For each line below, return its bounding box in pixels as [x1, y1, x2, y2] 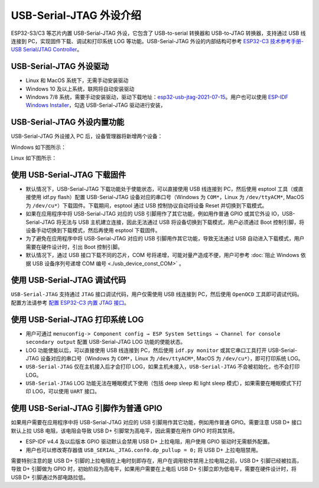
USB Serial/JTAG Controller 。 [11, 46, 83, 53]
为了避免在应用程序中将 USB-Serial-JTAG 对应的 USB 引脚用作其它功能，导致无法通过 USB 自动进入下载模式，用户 [25, 235, 305, 242]
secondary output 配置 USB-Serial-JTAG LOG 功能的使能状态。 [25, 339, 186, 346]
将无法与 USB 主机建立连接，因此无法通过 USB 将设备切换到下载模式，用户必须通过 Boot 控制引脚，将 [56, 219, 304, 226]
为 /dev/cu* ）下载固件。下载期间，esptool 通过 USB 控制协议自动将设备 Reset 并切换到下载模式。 [25, 201, 268, 209]
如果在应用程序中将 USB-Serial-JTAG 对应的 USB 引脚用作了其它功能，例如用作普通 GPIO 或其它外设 [25, 210, 271, 217]
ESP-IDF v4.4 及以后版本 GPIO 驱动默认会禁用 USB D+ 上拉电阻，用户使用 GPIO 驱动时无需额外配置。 [25, 438, 273, 445]
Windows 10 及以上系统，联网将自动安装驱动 [25, 85, 135, 92]
